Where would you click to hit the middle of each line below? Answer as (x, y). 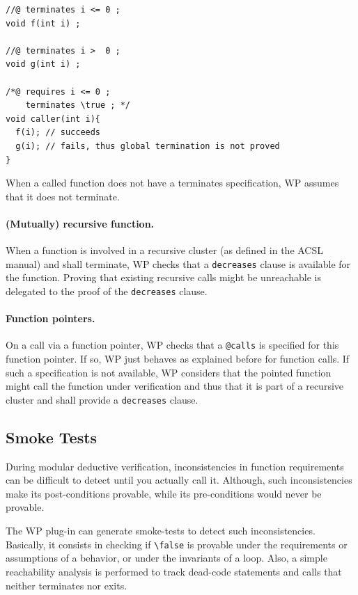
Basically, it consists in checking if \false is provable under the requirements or (177, 544)
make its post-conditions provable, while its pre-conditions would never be (164, 493)
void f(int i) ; (43, 23)
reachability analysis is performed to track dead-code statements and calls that (174, 571)
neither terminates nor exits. (67, 585)
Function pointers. (50, 318)
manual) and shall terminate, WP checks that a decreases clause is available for (178, 263)
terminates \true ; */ (78, 105)
